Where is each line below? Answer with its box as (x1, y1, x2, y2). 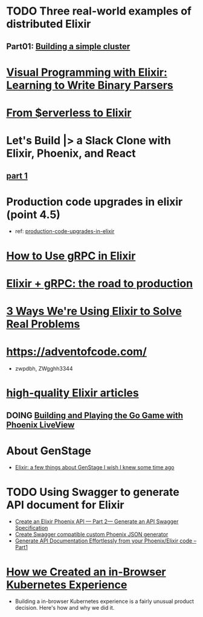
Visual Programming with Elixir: (6, 65, 168, 79)
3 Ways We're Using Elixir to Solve (6, 305, 182, 318)
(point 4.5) (6, 208, 60, 222)
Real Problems (6, 317, 80, 331)
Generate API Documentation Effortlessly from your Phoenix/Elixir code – (14, 537, 197, 544)
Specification (14, 524, 48, 532)
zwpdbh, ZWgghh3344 (14, 365, 73, 372)
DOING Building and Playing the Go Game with (6, 410, 183, 420)
